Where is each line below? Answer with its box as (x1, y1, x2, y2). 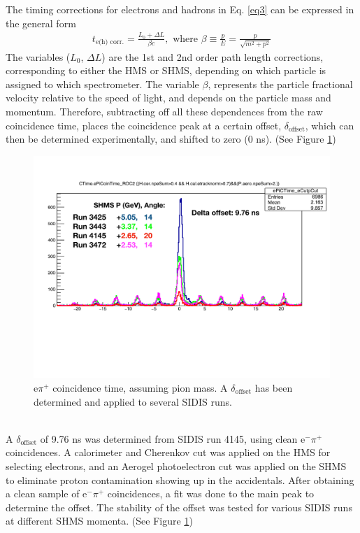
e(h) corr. (95, 38, 124, 46)
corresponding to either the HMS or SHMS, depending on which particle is (6, 63, 326, 78)
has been (254, 380, 293, 395)
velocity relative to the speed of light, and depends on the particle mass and (6, 90, 331, 105)
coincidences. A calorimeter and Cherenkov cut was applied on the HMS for (6, 445, 331, 460)
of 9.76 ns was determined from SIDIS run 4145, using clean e (40, 431, 305, 446)
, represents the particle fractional (208, 76, 353, 91)
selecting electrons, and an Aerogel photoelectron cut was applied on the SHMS (6, 458, 347, 473)
